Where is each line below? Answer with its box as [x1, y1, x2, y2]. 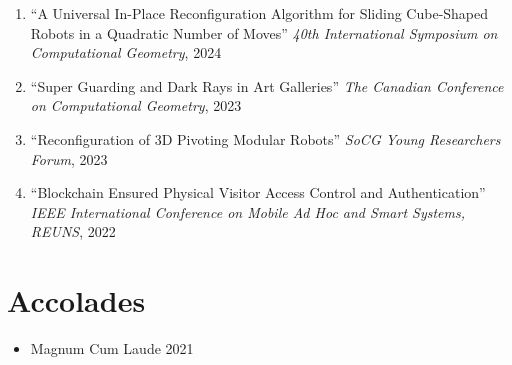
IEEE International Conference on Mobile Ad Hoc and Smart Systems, [30, 201, 466, 222]
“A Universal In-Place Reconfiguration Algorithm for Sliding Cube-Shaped [30, 3, 489, 23]
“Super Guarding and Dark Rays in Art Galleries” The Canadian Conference [30, 75, 504, 96]
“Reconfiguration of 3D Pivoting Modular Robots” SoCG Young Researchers [30, 128, 501, 149]
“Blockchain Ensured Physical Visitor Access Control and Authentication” [30, 182, 486, 203]
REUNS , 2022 [30, 221, 116, 242]
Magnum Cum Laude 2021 [30, 338, 194, 359]
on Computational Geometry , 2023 [30, 95, 242, 116]
